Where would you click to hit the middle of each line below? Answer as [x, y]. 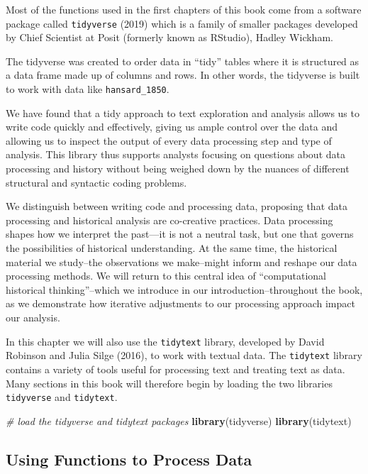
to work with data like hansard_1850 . [88, 89]
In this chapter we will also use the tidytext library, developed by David [165, 341]
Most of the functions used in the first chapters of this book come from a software [184, 9]
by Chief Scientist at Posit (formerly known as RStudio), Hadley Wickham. [169, 37]
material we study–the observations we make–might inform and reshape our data [182, 261]
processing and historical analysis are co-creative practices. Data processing [169, 220]
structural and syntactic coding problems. [96, 182]
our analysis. [33, 317]
